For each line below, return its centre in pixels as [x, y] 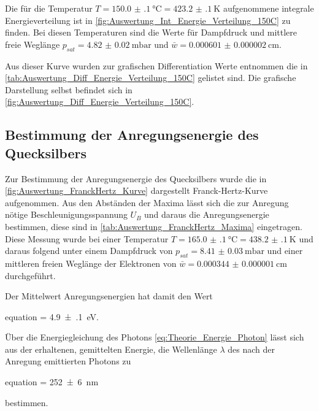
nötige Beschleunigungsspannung [66, 214]
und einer [285, 251]
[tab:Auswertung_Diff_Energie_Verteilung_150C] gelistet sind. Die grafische [151, 78]
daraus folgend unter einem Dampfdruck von [89, 251]
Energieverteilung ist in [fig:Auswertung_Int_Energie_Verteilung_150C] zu [148, 20]
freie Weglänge [33, 44]
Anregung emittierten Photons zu [68, 361]
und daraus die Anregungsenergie [207, 214]
